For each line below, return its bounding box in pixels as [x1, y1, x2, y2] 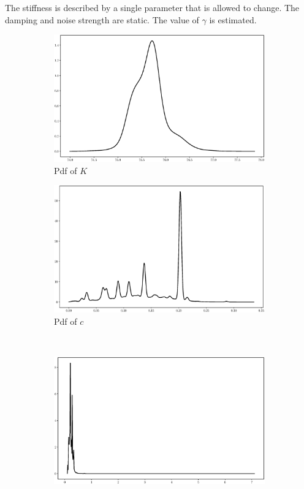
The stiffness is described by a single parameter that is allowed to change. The [5, 1, 300, 13]
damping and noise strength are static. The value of [5, 13, 199, 26]
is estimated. [209, 13, 257, 26]
